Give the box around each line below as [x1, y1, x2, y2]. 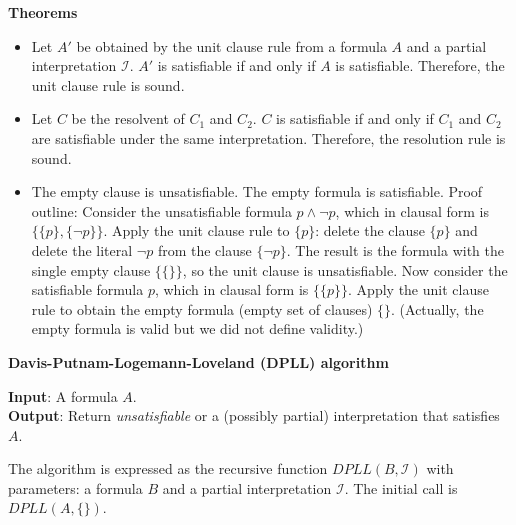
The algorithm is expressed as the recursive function [8, 458, 328, 479]
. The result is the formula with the [286, 239, 504, 260]
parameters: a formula [8, 477, 143, 498]
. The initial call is [344, 477, 458, 498]
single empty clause [31, 259, 151, 280]
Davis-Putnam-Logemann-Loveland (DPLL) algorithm [8, 351, 389, 372]
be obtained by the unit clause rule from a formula [76, 35, 387, 56]
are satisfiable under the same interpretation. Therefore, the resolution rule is [31, 127, 506, 148]
